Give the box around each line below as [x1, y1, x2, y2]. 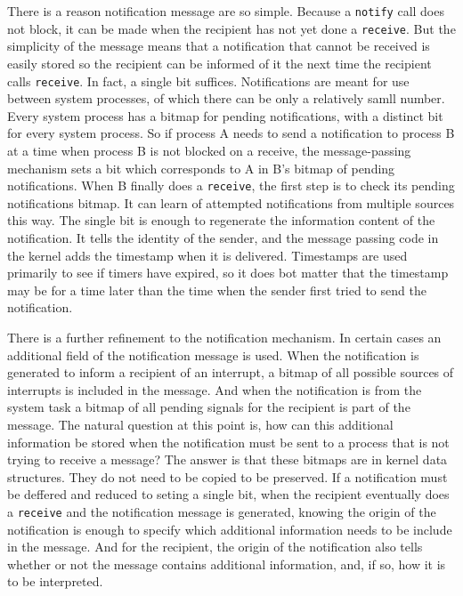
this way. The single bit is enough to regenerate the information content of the [7, 211, 435, 230]
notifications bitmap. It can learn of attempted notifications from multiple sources [7, 193, 455, 212]
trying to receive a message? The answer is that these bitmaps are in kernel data [7, 450, 448, 469]
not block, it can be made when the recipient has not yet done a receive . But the [7, 19, 456, 37]
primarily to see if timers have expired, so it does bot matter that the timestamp [7, 263, 449, 282]
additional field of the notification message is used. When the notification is [7, 345, 419, 364]
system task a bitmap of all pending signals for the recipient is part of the [7, 398, 410, 416]
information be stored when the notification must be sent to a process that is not [7, 432, 450, 451]
